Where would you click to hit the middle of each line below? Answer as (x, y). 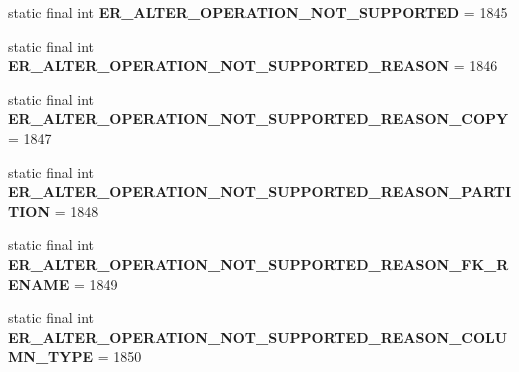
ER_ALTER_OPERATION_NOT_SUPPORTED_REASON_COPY (258, 118)
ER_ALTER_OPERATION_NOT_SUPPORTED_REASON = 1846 (253, 65)
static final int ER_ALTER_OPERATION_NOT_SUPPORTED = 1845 (258, 12)
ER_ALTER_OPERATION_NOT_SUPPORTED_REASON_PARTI (260, 191)
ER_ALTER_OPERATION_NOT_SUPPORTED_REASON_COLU (258, 336)
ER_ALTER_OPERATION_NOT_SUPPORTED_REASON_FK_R (258, 263)
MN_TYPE (51, 356)
